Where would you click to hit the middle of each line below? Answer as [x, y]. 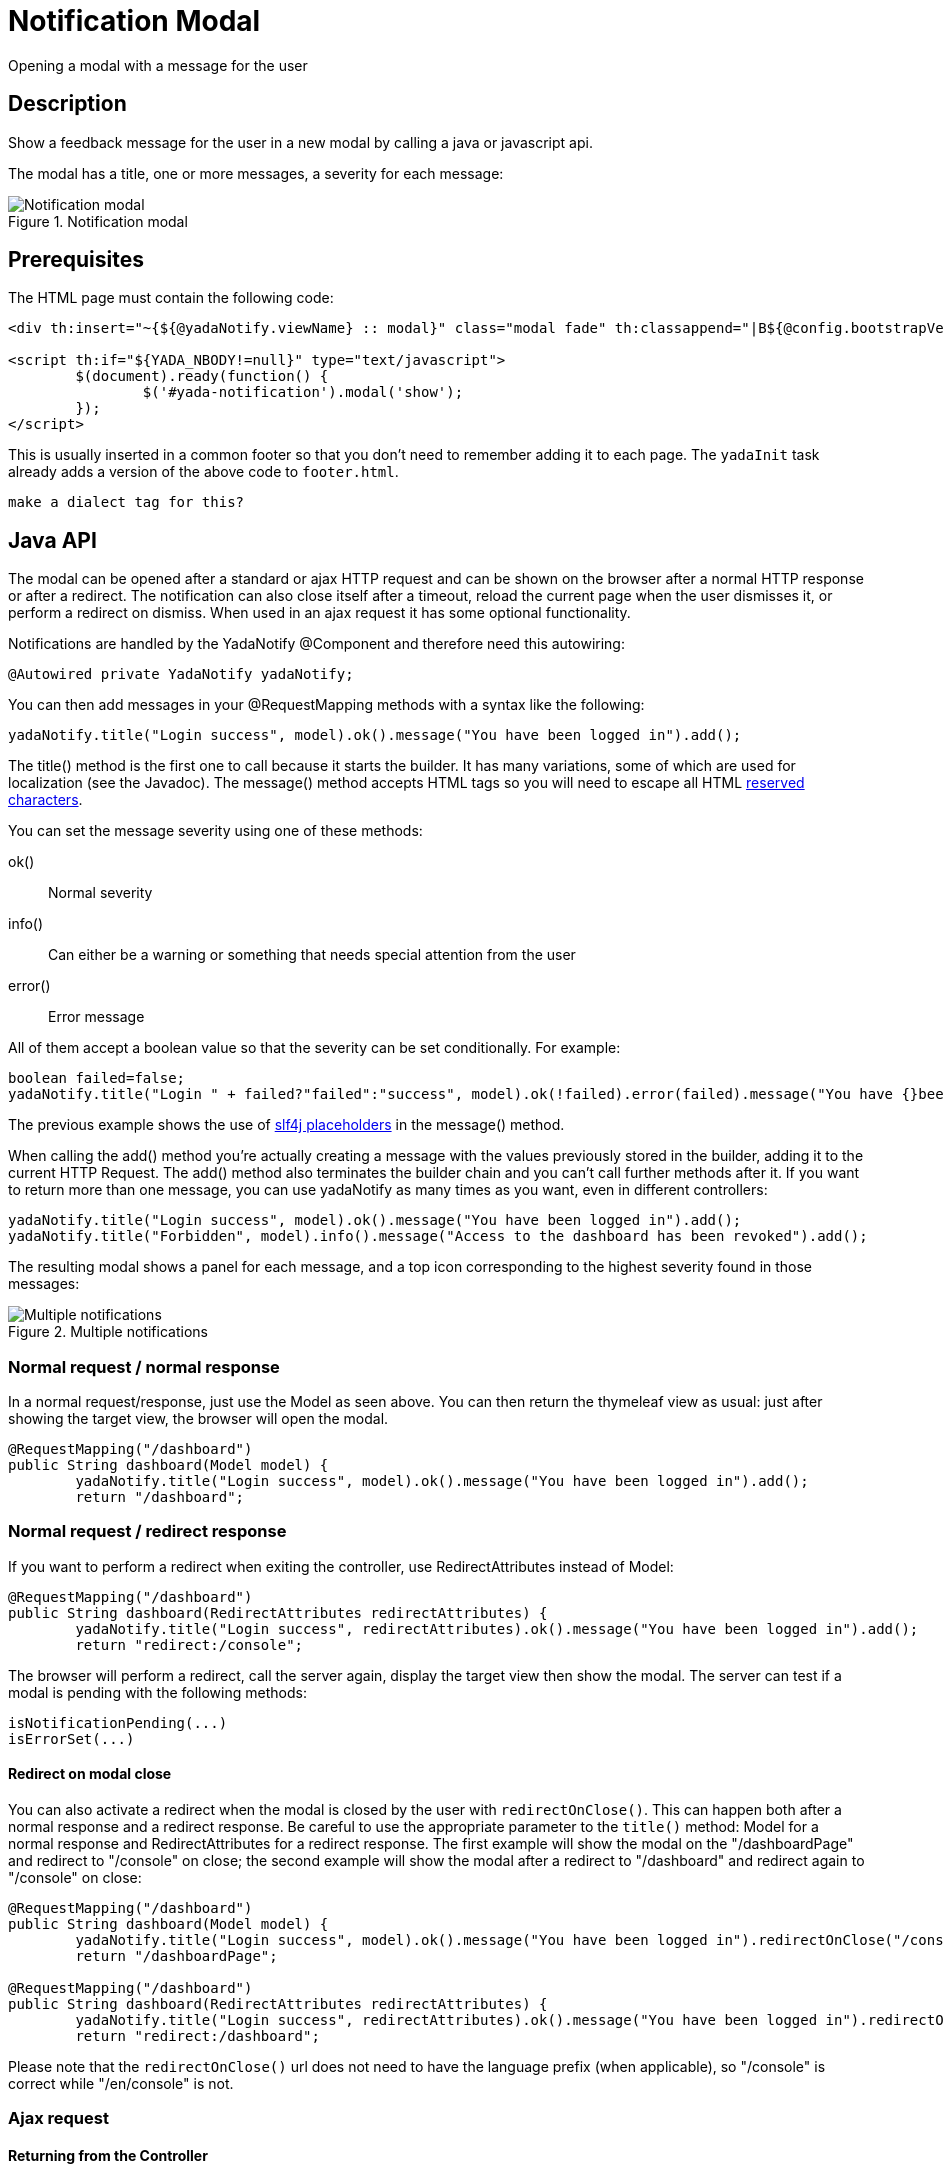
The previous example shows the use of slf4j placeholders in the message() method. [286, 1125]
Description [67, 104]
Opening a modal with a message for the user [158, 65]
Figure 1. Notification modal [98, 221]
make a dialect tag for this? [126, 502]
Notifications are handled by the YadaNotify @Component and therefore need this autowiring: [316, 644]
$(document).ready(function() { [202, 376]
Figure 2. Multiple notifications [108, 1332]
